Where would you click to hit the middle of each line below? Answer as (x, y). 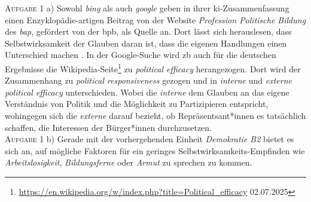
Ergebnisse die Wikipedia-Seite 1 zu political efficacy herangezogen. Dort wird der (153, 68)
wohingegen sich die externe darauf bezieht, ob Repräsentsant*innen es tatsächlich (155, 115)
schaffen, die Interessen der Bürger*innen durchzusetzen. (109, 127)
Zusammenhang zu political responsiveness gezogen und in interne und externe (148, 80)
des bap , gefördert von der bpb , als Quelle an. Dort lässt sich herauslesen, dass (148, 31)
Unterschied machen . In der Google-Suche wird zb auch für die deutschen (141, 55)
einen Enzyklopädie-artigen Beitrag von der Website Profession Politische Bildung (155, 19)
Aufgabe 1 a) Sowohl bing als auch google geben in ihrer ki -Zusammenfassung (147, 8)
